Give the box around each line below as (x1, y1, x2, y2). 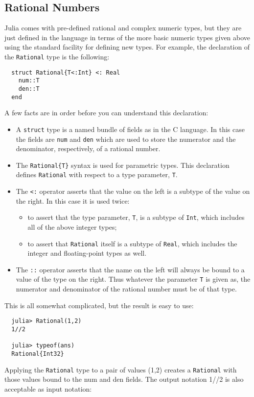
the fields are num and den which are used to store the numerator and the (16, 133, 236, 144)
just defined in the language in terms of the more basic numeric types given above (4, 32, 251, 42)
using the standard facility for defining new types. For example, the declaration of (4, 42, 250, 52)
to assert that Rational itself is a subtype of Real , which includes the (27, 238, 237, 248)
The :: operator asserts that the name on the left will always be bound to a (16, 264, 245, 274)
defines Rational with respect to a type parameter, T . (16, 169, 178, 180)
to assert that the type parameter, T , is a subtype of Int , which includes (27, 212, 245, 222)
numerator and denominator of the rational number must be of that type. (16, 284, 237, 294)
